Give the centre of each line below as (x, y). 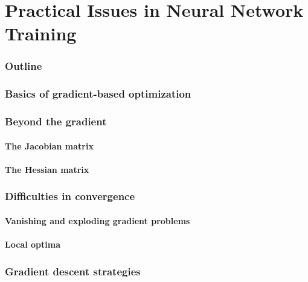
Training (41, 33)
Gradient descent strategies (73, 271)
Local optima (33, 244)
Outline (24, 66)
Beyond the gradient (56, 121)
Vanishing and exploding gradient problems (98, 220)
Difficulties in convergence (70, 196)
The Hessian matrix (47, 169)
